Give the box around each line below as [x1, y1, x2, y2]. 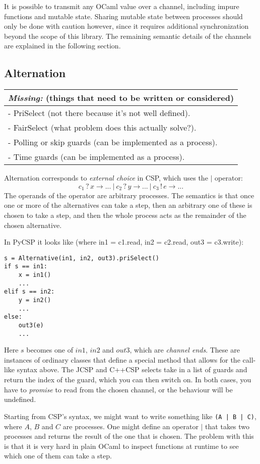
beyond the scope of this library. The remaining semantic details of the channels [4, 30, 251, 41]
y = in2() [18, 297, 51, 304]
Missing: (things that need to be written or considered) [8, 92, 234, 104]
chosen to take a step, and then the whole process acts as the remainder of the [4, 209, 246, 220]
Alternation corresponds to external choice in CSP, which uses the [4, 172, 208, 183]
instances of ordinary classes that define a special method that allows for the [4, 354, 240, 365]
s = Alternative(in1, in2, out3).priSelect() [4, 254, 159, 262]
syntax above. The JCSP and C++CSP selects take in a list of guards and [17, 364, 247, 375]
